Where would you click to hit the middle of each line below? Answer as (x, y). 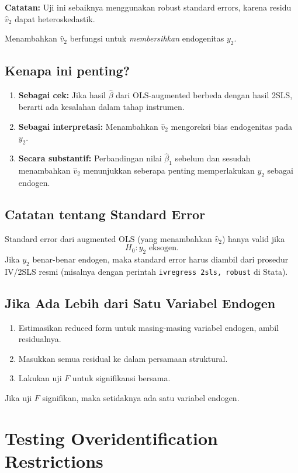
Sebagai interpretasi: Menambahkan (88, 126)
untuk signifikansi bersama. (121, 378)
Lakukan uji (40, 378)
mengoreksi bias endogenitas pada (232, 126)
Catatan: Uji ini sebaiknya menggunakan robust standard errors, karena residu (148, 7)
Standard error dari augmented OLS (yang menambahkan (108, 238)
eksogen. (164, 248)
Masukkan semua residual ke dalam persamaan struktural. (123, 358)
